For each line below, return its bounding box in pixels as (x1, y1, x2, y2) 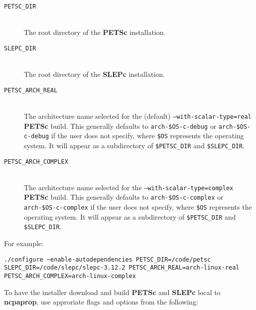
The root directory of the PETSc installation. (24, 27, 166, 37)
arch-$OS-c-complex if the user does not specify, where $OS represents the (24, 202, 252, 212)
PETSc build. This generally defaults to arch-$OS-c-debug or (24, 120, 217, 131)
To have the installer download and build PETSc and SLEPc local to (4, 287, 221, 297)
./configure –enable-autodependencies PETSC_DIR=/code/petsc (4, 256, 211, 263)
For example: (4, 238, 44, 249)
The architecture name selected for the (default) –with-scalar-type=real (24, 110, 252, 121)
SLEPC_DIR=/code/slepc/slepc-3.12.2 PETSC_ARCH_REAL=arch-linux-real (4, 264, 240, 272)
